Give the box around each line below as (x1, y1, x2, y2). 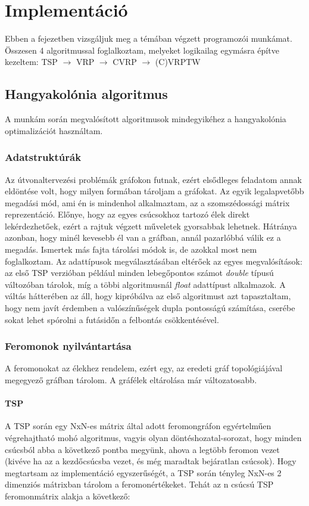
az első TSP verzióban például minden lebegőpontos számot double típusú (5, 266, 274, 279)
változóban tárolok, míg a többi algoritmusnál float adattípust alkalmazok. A (5, 278, 286, 290)
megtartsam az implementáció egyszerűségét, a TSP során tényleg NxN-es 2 (5, 466, 282, 479)
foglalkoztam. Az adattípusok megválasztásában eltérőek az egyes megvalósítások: (5, 254, 302, 267)
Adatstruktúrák (5, 150, 82, 164)
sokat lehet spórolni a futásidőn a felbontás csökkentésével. (5, 313, 219, 325)
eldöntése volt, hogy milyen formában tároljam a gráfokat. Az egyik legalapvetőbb (5, 185, 304, 197)
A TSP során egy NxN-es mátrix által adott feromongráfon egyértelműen (5, 420, 271, 432)
